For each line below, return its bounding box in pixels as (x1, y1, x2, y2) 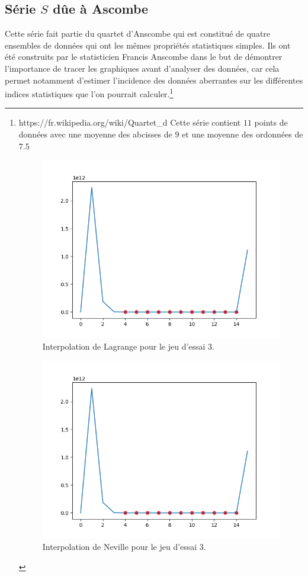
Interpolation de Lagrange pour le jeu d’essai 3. (42, 340, 215, 352)
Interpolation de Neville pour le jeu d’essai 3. (42, 540, 206, 553)
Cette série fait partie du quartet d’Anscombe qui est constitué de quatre (5, 27, 271, 40)
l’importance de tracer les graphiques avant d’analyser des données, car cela (5, 62, 280, 74)
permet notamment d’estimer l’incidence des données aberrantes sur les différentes (5, 73, 303, 86)
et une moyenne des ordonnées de (182, 128, 303, 140)
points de (254, 116, 288, 129)
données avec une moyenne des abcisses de (18, 128, 172, 140)
